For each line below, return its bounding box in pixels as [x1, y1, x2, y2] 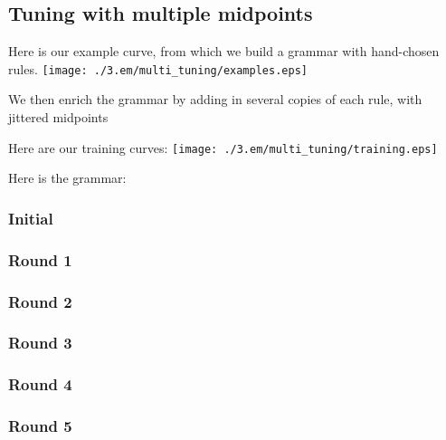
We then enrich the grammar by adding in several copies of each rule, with [8, 90, 422, 109]
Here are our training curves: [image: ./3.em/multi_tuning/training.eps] [8, 138, 438, 157]
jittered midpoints [8, 108, 109, 127]
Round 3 [8, 331, 72, 354]
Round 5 [8, 415, 72, 437]
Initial [8, 206, 53, 229]
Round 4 [8, 373, 72, 396]
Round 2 [8, 290, 72, 312]
